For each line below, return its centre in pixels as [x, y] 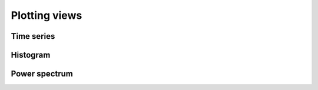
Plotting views [47, 15]
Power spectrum [42, 74]
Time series [33, 36]
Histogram [31, 55]
